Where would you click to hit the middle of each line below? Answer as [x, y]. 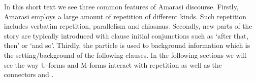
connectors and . [29, 74]
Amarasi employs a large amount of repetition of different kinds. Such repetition [125, 16]
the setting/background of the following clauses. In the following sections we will [126, 55]
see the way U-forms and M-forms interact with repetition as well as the [113, 64]
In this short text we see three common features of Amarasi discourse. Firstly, [121, 6]
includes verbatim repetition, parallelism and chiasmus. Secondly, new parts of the [128, 26]
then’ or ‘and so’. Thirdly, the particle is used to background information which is [127, 45]
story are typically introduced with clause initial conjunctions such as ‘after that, [126, 35]
